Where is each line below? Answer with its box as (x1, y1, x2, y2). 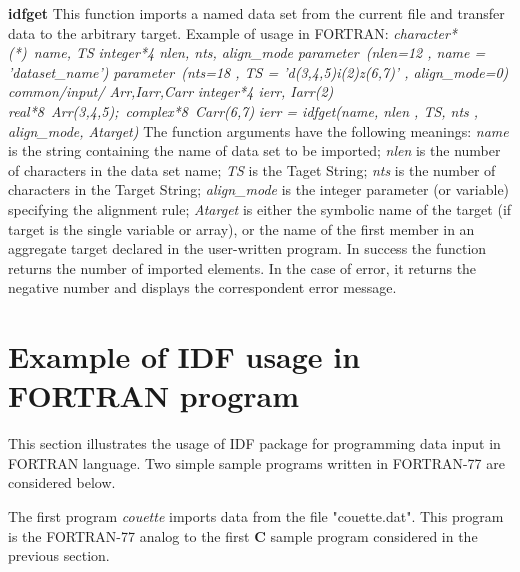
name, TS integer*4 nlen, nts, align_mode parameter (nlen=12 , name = (33, 42, 486, 63)
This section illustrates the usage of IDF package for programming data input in (8, 433, 501, 454)
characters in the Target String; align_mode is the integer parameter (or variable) (8, 179, 510, 200)
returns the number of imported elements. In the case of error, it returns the (8, 257, 477, 278)
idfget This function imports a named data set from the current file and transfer (8, 3, 505, 23)
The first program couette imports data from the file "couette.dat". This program (8, 506, 504, 526)
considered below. (8, 472, 116, 493)
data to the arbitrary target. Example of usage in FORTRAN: (8, 22, 389, 43)
